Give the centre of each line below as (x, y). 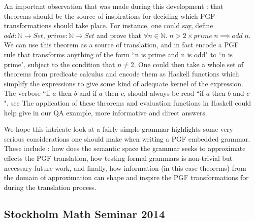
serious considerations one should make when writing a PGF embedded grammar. (127, 138)
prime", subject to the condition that (60, 64)
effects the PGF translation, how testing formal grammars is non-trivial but (118, 158)
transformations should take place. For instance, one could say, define (109, 25)
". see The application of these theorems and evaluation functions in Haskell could (127, 102)
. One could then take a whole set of (189, 64)
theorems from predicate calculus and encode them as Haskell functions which (122, 74)
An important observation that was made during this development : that (114, 6)
